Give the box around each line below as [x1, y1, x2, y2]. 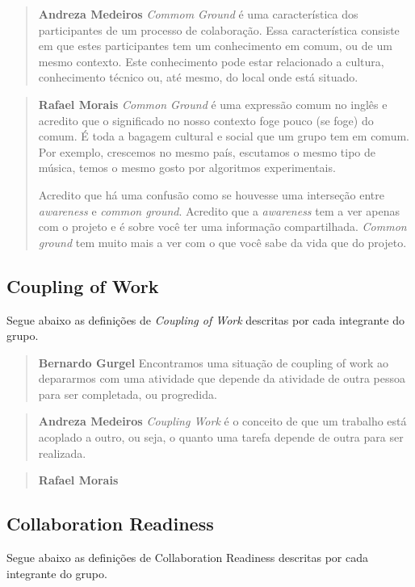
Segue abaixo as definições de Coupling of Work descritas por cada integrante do [6, 311, 405, 328]
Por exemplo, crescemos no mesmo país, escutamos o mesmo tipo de [38, 143, 375, 160]
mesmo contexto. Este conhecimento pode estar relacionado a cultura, [38, 52, 384, 69]
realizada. [38, 444, 86, 461]
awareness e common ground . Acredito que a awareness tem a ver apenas [38, 202, 400, 219]
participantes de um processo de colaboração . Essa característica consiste [38, 21, 400, 38]
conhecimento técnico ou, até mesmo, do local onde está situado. [38, 69, 358, 86]
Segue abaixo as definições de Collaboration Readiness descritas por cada [6, 549, 368, 566]
